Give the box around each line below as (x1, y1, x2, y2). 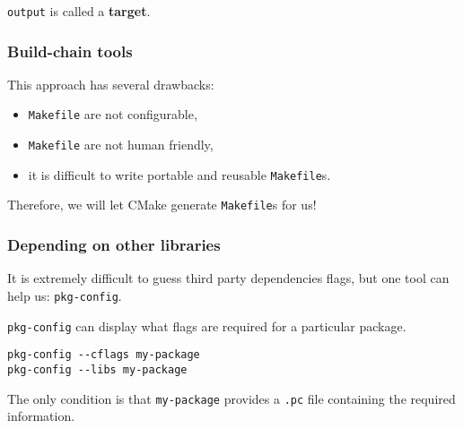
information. (7, 407, 75, 425)
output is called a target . (7, 2, 151, 20)
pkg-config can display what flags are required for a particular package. (7, 316, 406, 335)
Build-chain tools (7, 39, 133, 62)
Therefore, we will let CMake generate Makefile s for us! (7, 195, 317, 214)
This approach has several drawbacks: (7, 74, 214, 93)
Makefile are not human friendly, (28, 135, 214, 154)
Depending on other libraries (7, 234, 221, 256)
